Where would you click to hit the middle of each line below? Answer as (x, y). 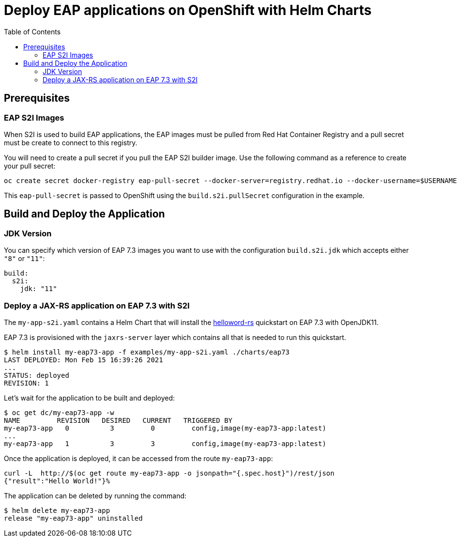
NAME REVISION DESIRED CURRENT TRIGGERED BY (118, 420)
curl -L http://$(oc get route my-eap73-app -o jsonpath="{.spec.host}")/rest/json (169, 473)
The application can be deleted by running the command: (95, 495)
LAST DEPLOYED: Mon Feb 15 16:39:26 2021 (84, 360)
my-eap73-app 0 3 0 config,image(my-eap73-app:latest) (165, 428)
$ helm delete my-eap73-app (57, 510)
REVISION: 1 (26, 383)
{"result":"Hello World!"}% (57, 481)
